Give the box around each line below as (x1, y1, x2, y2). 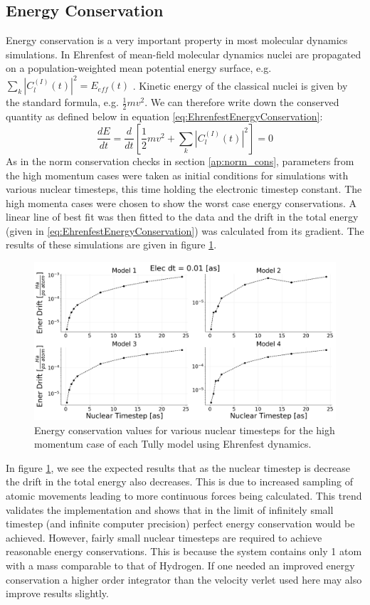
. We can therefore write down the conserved (144, 95, 339, 110)
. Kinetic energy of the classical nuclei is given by (132, 78, 348, 93)
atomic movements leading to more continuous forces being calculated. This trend (6, 488, 362, 503)
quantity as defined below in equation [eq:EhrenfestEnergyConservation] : (6, 109, 323, 124)
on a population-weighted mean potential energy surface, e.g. (6, 60, 272, 75)
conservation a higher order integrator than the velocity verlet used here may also (6, 572, 362, 586)
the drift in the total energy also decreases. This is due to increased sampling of (6, 474, 353, 489)
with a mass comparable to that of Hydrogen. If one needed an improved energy (6, 557, 355, 572)
